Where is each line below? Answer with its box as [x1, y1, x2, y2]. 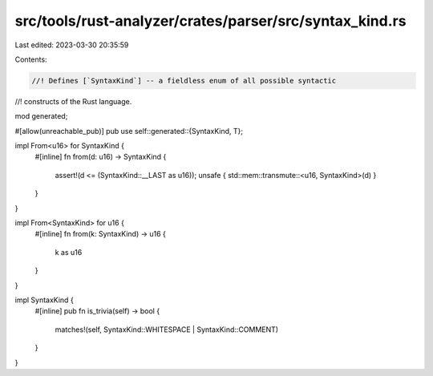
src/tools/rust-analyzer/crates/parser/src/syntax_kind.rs [14, 12, 407, 30]
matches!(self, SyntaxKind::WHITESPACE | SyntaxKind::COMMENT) [55, 325, 279, 334]
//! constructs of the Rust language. [14, 96, 132, 106]
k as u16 [55, 247, 83, 257]
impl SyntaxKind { [14, 295, 74, 305]
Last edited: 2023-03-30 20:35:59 [14, 40, 129, 50]
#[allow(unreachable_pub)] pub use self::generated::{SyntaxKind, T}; [14, 126, 244, 135]
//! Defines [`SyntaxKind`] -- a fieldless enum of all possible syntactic [31, 76, 337, 85]
